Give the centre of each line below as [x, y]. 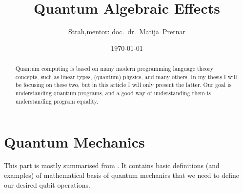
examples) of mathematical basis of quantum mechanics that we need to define [122, 175]
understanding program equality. [57, 101]
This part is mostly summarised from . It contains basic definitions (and [112, 165]
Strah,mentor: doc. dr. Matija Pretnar [127, 32]
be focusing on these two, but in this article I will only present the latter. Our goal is [123, 85]
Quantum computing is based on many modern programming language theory [114, 69]
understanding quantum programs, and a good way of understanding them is [113, 93]
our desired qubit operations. [47, 184]
